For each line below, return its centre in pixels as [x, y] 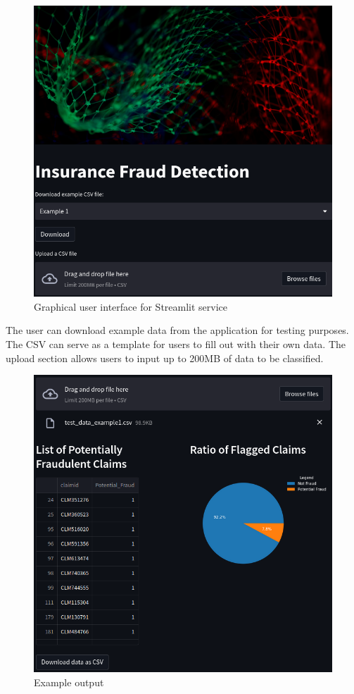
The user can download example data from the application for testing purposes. [177, 330]
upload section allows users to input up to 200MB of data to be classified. [165, 358]
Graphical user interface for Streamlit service [131, 306]
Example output [69, 682]
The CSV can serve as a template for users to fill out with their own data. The [176, 343]
